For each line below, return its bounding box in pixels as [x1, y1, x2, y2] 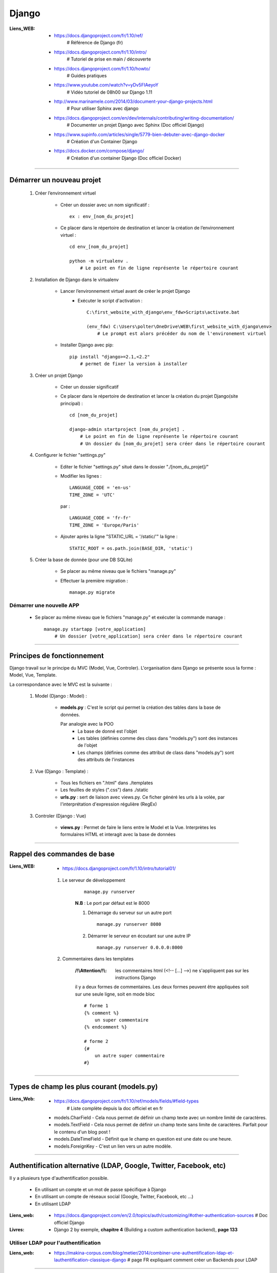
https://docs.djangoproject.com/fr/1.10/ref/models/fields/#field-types [54, 1098, 199, 1104]
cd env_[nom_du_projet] [69, 244, 129, 250]
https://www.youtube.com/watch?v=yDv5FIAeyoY [54, 82, 159, 88]
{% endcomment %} [84, 1024, 127, 1030]
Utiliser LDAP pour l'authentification [9, 1239, 101, 1246]
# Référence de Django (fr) [67, 40, 123, 46]
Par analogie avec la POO [60, 721, 114, 727]
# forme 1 [84, 1003, 108, 1009]
